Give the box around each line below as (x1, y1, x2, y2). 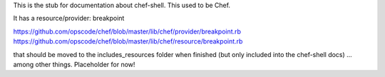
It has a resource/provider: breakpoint (13, 14, 125, 23)
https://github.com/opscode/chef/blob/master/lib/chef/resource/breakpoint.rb (13, 37, 243, 46)
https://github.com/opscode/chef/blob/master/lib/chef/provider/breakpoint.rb (13, 27, 242, 36)
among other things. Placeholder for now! (13, 60, 135, 68)
